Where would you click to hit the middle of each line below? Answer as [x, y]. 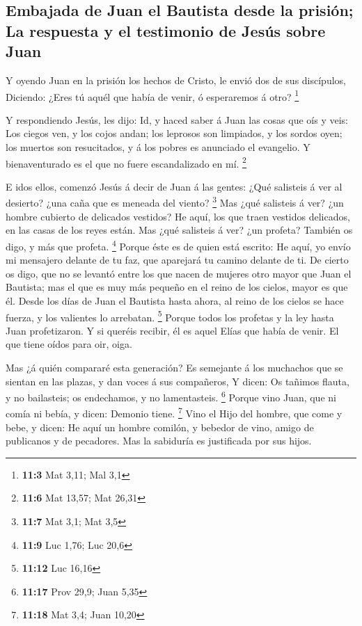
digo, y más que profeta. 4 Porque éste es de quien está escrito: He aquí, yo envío [178, 245]
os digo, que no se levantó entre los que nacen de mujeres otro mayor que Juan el [179, 273]
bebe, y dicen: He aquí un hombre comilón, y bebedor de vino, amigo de [160, 427]
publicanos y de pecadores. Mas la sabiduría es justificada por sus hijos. [159, 441]
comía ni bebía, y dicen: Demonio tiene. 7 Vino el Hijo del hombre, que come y [174, 412]
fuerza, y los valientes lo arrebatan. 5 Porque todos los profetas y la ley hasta [170, 316]
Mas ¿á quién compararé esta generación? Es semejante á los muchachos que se [174, 367]
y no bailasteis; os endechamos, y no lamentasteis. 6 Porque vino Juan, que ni [171, 396]
